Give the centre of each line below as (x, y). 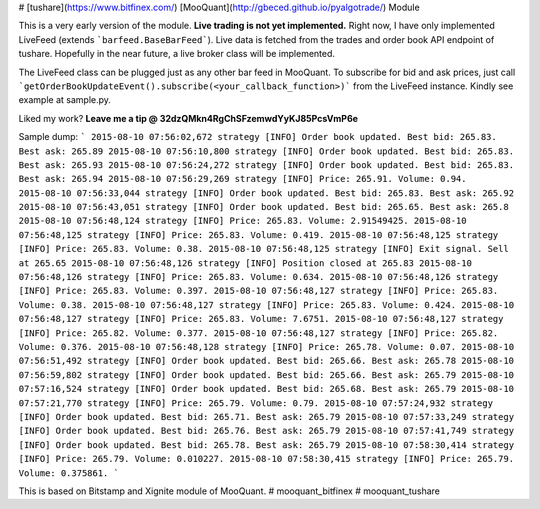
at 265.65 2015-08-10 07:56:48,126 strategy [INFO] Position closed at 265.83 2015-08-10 (245, 263)
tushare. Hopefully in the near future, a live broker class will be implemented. (176, 54)
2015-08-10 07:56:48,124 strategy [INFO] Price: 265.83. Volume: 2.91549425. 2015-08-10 (242, 221)
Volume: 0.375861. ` (69, 473)
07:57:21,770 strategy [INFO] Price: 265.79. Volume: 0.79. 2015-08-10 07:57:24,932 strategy (256, 403)
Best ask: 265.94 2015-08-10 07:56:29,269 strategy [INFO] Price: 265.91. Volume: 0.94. (242, 179)
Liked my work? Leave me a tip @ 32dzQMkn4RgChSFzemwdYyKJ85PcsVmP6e (188, 118)
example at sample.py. (65, 100)
